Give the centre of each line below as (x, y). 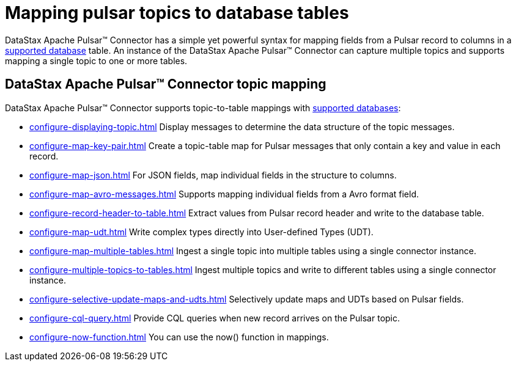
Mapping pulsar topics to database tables (177, 13)
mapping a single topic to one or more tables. (96, 60)
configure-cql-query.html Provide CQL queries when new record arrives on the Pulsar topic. (215, 318)
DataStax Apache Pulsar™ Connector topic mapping (166, 84)
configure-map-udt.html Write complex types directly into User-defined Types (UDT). (201, 232)
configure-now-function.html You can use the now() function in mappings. (179, 337)
